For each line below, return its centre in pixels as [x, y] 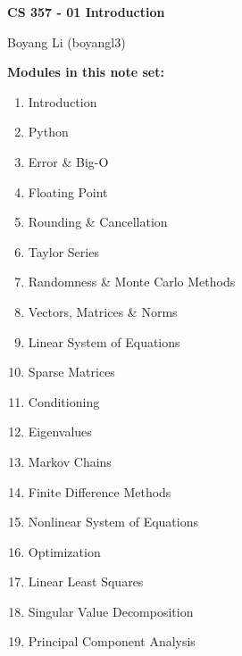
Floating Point [68, 191]
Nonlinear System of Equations [113, 522]
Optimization [64, 551]
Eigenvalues [60, 432]
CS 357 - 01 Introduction [86, 12]
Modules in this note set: [86, 72]
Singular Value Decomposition [111, 611]
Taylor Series [63, 251]
